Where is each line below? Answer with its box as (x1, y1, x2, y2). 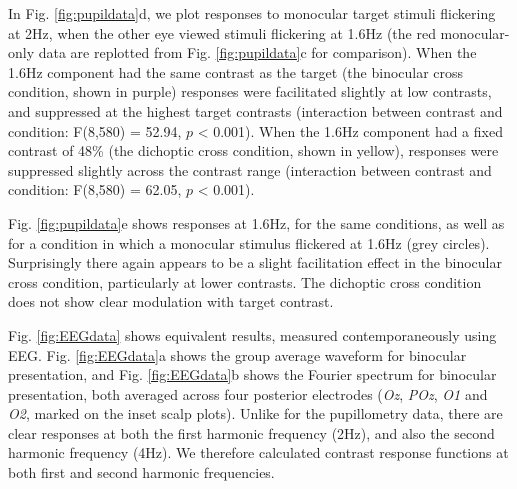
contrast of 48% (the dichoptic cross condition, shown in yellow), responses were (8, 140, 499, 161)
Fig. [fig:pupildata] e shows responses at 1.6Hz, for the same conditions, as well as (8, 212, 505, 233)
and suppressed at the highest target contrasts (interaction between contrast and (8, 100, 503, 121)
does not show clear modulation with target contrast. (8, 291, 334, 312)
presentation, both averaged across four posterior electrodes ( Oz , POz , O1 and (8, 383, 488, 404)
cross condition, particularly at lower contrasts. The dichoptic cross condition (8, 271, 482, 292)
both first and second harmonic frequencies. (8, 462, 275, 483)
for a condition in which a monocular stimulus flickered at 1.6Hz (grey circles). (8, 232, 490, 253)
